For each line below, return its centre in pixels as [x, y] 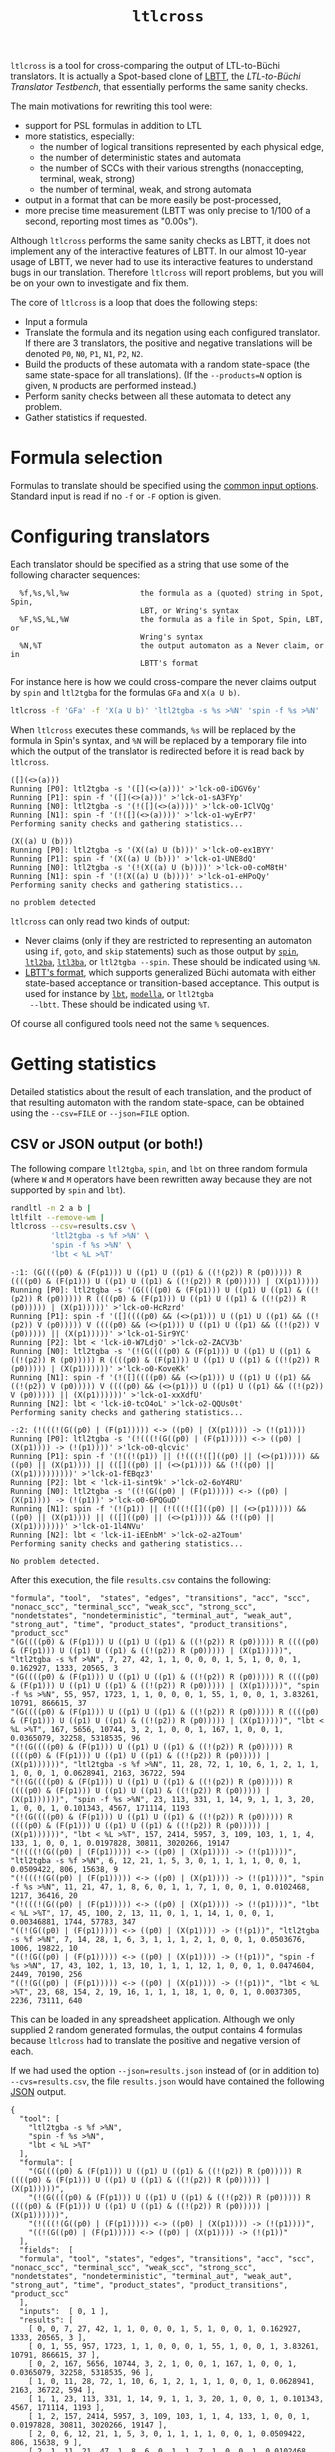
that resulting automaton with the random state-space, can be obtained [157, 1102]
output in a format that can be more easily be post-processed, [153, 200]
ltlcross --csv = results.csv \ [73, 1227]
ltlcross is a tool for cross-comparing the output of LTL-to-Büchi [145, 66]
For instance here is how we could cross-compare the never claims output [163, 682]
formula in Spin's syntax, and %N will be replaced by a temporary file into [158, 740]
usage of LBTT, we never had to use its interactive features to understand [161, 262]
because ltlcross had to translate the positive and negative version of [155, 2040]
